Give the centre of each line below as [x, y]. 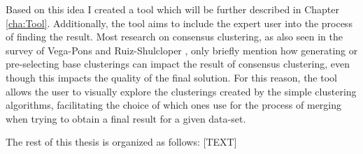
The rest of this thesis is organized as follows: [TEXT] [121, 142]
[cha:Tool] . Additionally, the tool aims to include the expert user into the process [179, 23]
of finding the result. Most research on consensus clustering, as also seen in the [174, 37]
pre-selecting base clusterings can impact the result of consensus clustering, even [178, 64]
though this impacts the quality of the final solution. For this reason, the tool [171, 77]
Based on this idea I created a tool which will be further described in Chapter [173, 9]
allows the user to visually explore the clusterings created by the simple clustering [181, 91]
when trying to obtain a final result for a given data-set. [126, 118]
